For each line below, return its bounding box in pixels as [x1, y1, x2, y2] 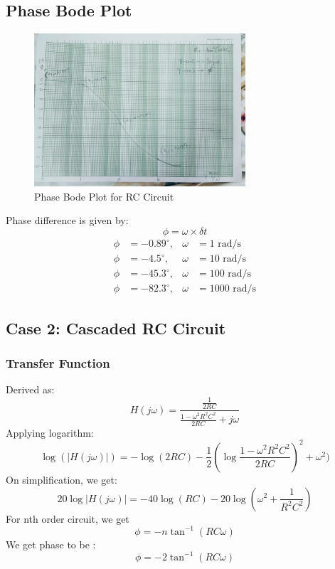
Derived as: [6, 382, 55, 397]
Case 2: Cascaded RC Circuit [6, 317, 226, 339]
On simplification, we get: [6, 472, 117, 486]
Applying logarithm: [6, 425, 94, 440]
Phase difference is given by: [6, 213, 129, 228]
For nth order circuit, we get [6, 511, 129, 526]
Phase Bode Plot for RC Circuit [34, 188, 174, 203]
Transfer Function [6, 353, 110, 371]
